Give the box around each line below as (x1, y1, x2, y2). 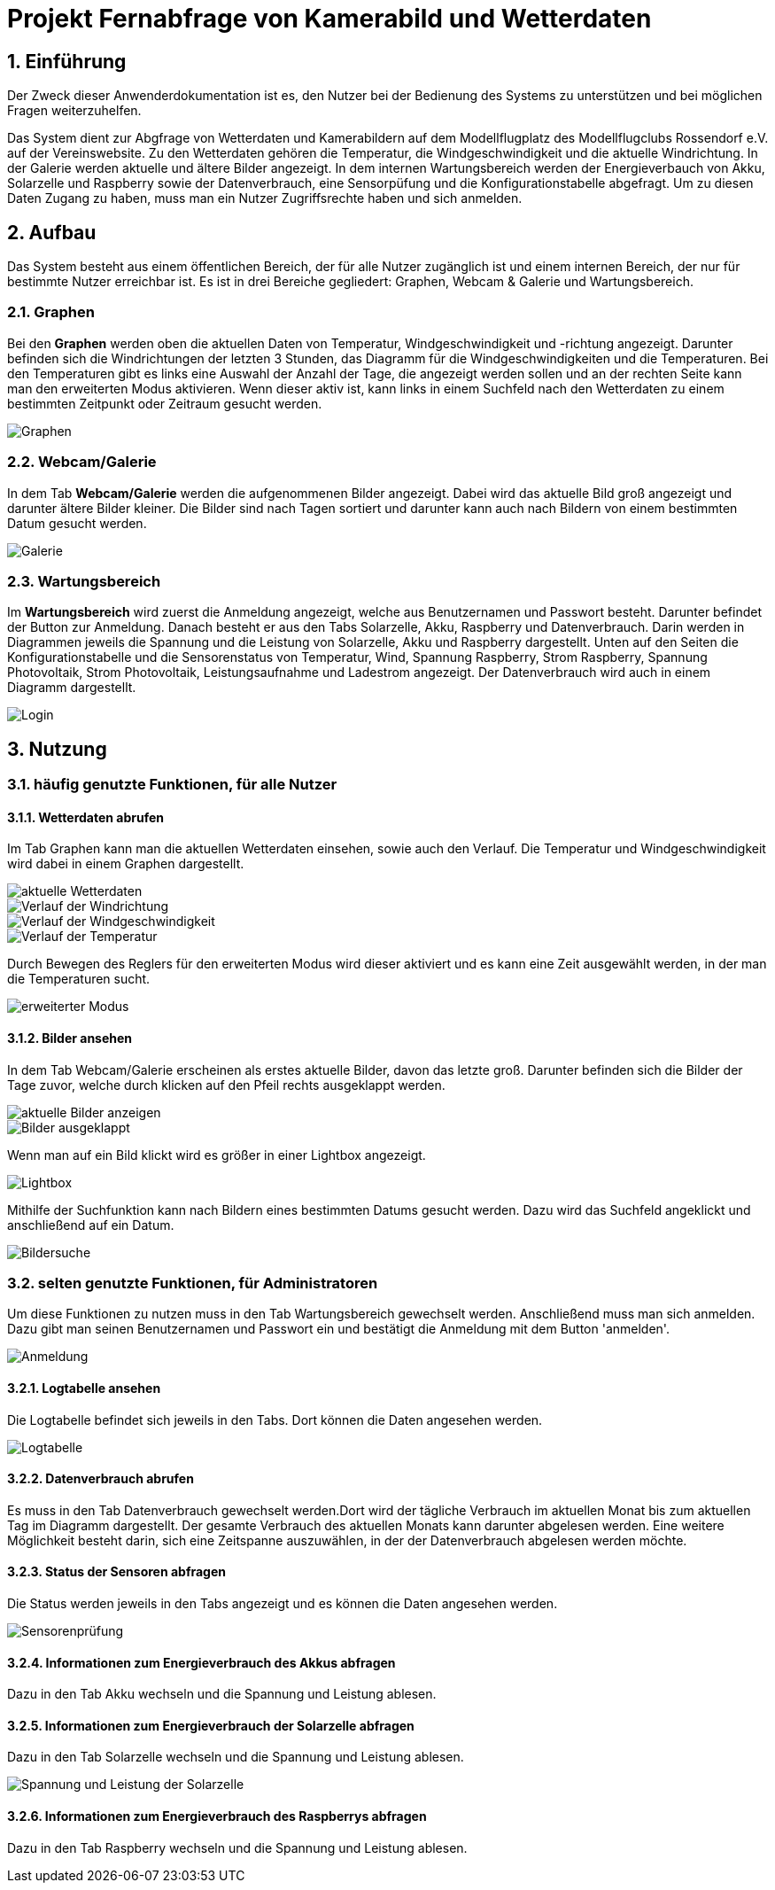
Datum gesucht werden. (7, 515, 147, 531)
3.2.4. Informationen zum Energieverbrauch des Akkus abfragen (7, 1654, 396, 1670)
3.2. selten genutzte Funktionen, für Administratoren (7, 1273, 378, 1292)
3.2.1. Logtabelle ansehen (7, 1380, 161, 1396)
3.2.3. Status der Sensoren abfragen (7, 1564, 227, 1580)
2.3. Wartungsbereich (7, 572, 161, 590)
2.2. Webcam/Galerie (7, 453, 157, 471)
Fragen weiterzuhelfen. (7, 103, 142, 119)
